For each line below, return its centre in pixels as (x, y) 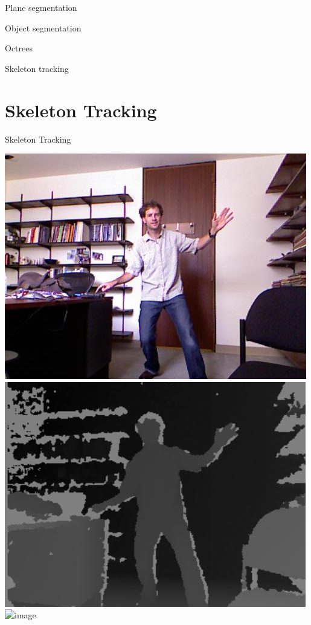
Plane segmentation (41, 7)
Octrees (19, 48)
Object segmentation (43, 28)
